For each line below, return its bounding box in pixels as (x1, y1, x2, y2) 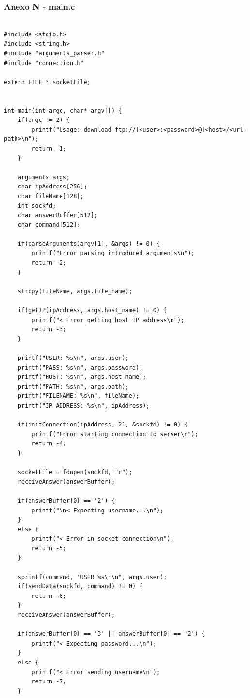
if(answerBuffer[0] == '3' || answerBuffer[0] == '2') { (17, 630, 205, 638)
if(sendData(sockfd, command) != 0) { (17, 583, 143, 590)
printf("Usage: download (31, 126, 111, 133)
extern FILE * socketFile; (4, 78, 91, 85)
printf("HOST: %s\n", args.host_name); (17, 374, 146, 381)
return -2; (31, 259, 66, 267)
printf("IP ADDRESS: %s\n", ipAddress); (17, 402, 150, 409)
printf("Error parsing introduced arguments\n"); (31, 250, 195, 257)
